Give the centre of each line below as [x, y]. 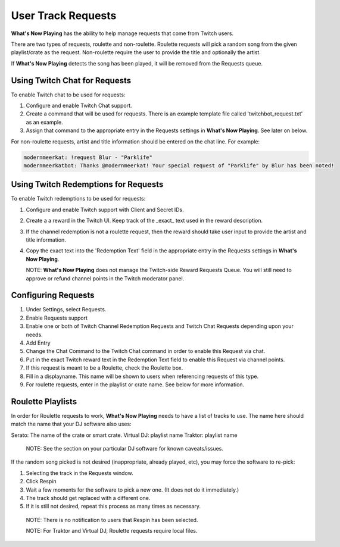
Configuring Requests [53, 296]
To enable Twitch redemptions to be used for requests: [78, 199]
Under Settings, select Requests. [66, 310]
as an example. [45, 122]
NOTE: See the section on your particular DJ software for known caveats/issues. [124, 449]
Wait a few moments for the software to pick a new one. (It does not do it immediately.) [132, 490]
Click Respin [41, 482]
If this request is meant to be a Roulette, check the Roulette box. [105, 368]
